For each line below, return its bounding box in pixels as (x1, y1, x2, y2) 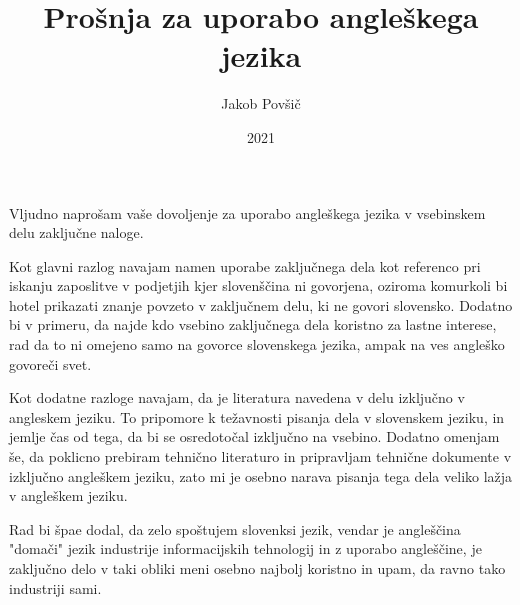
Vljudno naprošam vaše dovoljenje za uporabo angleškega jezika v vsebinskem (9, 202, 486, 223)
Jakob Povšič (221, 93, 301, 114)
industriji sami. (9, 577, 102, 598)
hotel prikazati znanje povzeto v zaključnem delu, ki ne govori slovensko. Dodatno (9, 294, 513, 315)
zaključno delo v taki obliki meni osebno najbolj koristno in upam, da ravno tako (9, 558, 506, 578)
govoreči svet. (9, 353, 92, 374)
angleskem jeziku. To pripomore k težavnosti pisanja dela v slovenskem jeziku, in (9, 406, 505, 427)
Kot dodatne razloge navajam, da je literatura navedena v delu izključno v (9, 387, 465, 408)
